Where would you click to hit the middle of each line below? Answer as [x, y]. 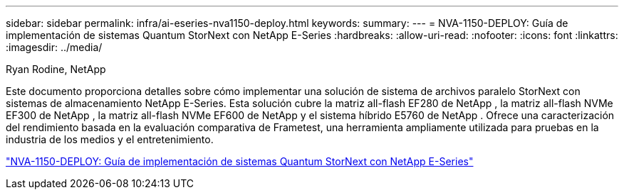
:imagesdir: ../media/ [54, 47]
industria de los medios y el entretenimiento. [110, 139]
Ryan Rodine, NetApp [56, 69]
